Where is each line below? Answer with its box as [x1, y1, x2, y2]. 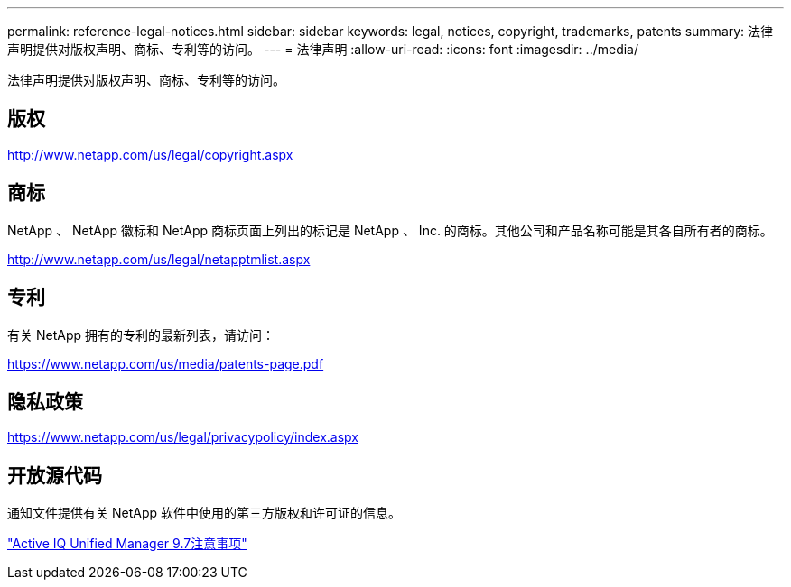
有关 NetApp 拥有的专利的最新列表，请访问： [7, 326, 275, 343]
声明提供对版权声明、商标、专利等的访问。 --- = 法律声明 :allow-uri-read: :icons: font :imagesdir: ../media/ [7, 41, 639, 57]
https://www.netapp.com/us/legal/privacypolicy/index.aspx [7, 429, 358, 445]
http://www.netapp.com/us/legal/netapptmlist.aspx [7, 251, 311, 267]
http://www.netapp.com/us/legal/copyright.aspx [7, 146, 293, 162]
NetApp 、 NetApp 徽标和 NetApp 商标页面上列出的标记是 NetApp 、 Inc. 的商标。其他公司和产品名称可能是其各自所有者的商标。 [7, 222, 773, 238]
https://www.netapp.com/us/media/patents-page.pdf [7, 355, 324, 371]
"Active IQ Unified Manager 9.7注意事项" [7, 536, 247, 552]
